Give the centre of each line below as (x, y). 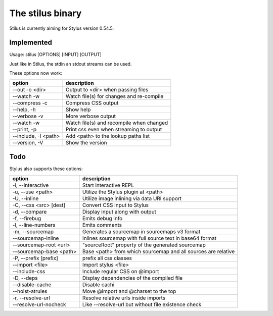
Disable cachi (98, 284)
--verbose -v (28, 116)
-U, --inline (26, 198)
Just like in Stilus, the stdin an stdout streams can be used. (71, 64)
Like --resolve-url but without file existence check (142, 304)
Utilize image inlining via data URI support (132, 198)
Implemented (31, 43)
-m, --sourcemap (33, 231)
